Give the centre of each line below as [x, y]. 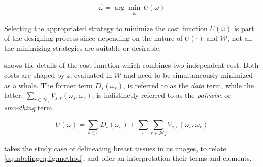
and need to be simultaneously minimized [189, 75]
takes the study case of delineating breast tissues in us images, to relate [115, 148]
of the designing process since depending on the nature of [93, 38]
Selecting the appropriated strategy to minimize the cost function [106, 28]
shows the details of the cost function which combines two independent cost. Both [131, 65]
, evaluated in [91, 75]
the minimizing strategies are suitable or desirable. [83, 48]
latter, [14, 95]
